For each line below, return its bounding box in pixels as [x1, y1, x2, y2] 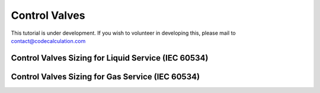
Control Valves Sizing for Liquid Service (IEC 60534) [11, 53, 209, 63]
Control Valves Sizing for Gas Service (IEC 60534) [11, 71, 200, 82]
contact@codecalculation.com [11, 37, 86, 44]
